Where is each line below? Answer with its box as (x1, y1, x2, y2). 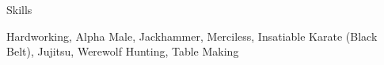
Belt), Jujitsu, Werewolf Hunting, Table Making (6, 43, 239, 60)
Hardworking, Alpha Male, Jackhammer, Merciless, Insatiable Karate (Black (6, 27, 378, 44)
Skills (6, 2, 32, 18)
